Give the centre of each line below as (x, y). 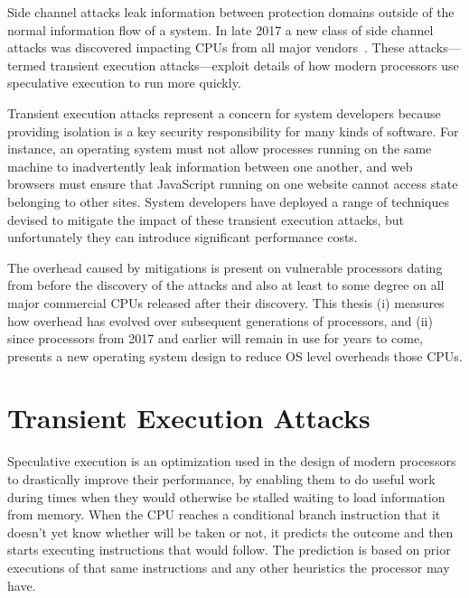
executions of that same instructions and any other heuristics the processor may (229, 567)
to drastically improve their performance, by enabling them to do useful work (221, 479)
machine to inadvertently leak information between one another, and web (210, 166)
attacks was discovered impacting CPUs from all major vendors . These (206, 47)
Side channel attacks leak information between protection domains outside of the (231, 12)
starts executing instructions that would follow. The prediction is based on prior (229, 550)
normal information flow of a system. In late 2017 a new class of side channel (220, 29)
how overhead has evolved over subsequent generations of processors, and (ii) (220, 320)
